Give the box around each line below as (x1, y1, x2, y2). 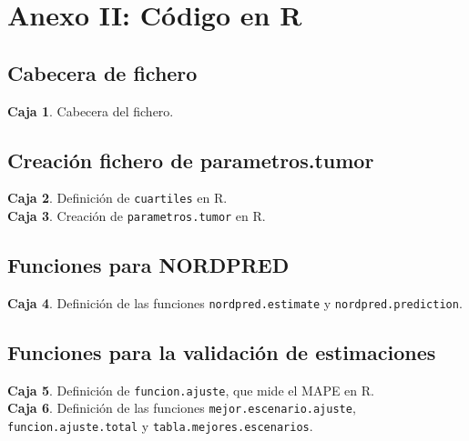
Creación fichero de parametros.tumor (7, 145, 374, 174)
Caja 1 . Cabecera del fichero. (7, 101, 174, 120)
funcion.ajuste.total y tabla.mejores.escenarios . (7, 416, 313, 436)
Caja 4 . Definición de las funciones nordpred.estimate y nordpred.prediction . (7, 293, 463, 312)
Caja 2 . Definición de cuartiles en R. (7, 188, 228, 207)
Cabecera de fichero (7, 58, 198, 86)
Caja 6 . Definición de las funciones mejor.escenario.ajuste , (7, 398, 356, 417)
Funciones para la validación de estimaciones (7, 337, 436, 366)
